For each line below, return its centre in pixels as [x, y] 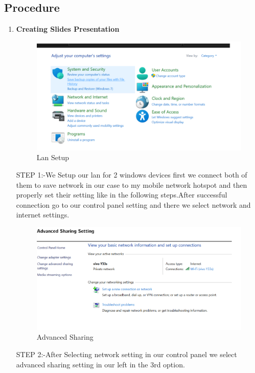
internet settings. [43, 215]
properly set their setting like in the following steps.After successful [122, 195]
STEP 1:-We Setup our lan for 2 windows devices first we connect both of [132, 175]
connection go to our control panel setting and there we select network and [133, 204]
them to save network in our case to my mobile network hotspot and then [132, 184]
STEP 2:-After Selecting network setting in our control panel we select [126, 354]
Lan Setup [53, 157]
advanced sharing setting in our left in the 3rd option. [100, 364]
